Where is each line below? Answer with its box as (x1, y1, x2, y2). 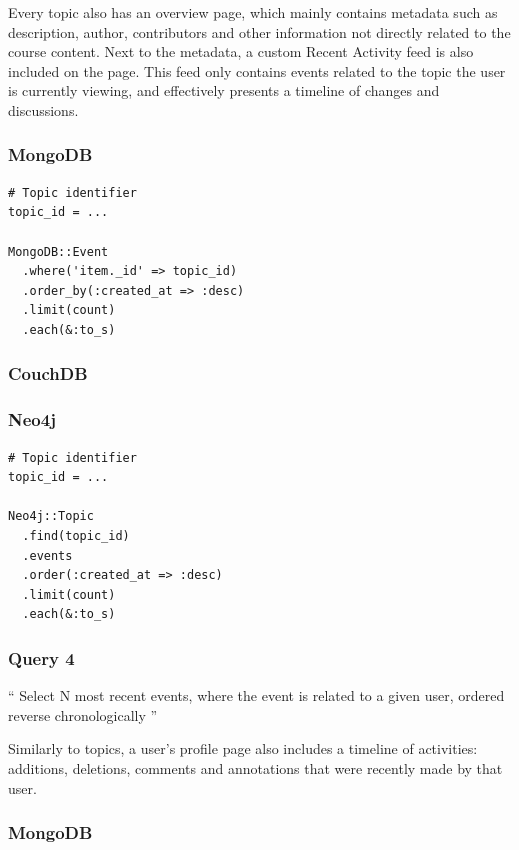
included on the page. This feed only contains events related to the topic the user (8, 60, 506, 81)
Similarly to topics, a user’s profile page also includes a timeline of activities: (8, 738, 478, 759)
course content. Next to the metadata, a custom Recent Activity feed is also (8, 41, 474, 62)
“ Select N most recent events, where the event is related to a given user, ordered (8, 685, 505, 706)
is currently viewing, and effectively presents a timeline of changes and (8, 80, 440, 101)
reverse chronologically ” (8, 704, 158, 725)
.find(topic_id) (22, 528, 130, 543)
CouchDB (8, 361, 88, 386)
